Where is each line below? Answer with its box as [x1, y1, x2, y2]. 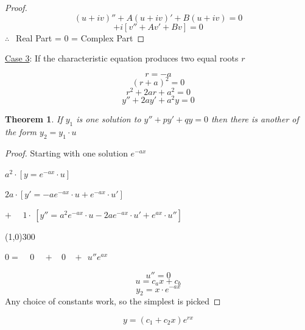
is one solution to [76, 113, 141, 125]
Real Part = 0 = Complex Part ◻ [16, 31, 145, 44]
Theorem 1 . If [5, 113, 63, 125]
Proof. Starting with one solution [5, 147, 128, 160]
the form [5, 125, 37, 138]
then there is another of [211, 113, 299, 125]
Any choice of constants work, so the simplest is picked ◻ [5, 295, 221, 307]
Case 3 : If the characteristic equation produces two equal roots [5, 52, 239, 65]
